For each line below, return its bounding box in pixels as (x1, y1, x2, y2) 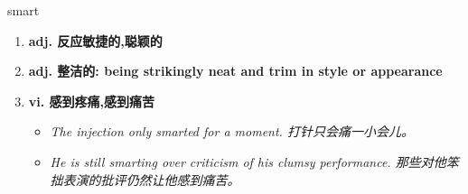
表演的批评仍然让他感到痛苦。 (62, 170, 240, 189)
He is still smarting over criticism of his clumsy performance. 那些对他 (50, 152, 446, 171)
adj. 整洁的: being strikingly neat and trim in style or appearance (28, 61, 443, 80)
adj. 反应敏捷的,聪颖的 (28, 31, 163, 50)
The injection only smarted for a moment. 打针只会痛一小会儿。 (50, 122, 414, 141)
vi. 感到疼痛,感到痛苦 (28, 91, 155, 110)
